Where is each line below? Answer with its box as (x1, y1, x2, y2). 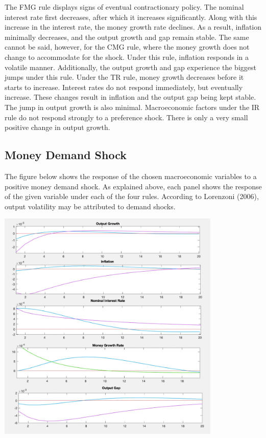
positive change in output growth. (5, 122, 110, 133)
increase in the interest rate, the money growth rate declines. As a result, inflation (5, 21, 262, 32)
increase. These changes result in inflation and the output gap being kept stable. (5, 92, 256, 102)
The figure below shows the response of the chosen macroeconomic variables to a (5, 170, 257, 181)
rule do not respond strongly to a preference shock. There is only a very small (5, 112, 248, 122)
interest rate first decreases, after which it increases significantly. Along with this (5, 11, 257, 22)
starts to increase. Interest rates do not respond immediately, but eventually (5, 81, 243, 92)
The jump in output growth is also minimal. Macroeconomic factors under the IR (5, 101, 260, 112)
